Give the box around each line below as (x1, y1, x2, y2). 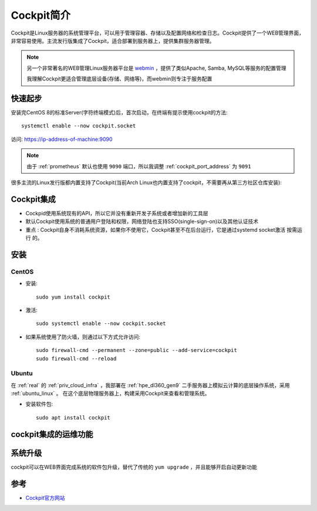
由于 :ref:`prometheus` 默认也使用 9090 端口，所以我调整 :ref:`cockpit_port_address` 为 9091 (26, 163, 251, 170)
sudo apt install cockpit (36, 414, 111, 421)
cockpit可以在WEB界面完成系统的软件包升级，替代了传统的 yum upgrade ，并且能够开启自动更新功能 (11, 463, 258, 471)
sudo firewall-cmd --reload (36, 355, 117, 362)
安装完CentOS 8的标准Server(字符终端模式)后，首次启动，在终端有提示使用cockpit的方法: (11, 109, 228, 116)
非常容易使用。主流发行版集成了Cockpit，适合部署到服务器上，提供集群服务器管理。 (11, 37, 215, 44)
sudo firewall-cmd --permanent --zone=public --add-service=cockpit (36, 347, 237, 354)
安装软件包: (25, 401, 53, 408)
